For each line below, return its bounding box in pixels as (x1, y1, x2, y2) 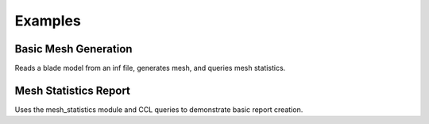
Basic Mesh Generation (14, 42, 133, 56)
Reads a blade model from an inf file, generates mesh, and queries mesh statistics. (14, 64, 286, 73)
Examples (14, 12, 81, 29)
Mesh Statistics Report (14, 83, 131, 97)
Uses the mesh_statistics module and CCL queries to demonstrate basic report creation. (14, 104, 303, 114)
